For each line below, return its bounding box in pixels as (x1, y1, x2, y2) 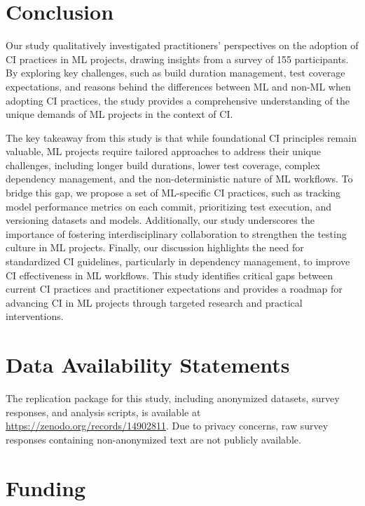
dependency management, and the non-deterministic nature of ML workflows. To (6, 171, 353, 186)
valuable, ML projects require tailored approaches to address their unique (6, 144, 321, 159)
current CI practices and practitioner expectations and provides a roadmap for (6, 281, 343, 296)
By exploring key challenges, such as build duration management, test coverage (6, 65, 345, 80)
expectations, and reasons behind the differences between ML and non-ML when (6, 79, 351, 93)
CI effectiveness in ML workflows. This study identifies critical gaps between (6, 267, 333, 282)
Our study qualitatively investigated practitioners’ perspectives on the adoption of (6, 38, 359, 53)
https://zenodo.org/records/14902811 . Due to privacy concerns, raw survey (6, 418, 329, 433)
